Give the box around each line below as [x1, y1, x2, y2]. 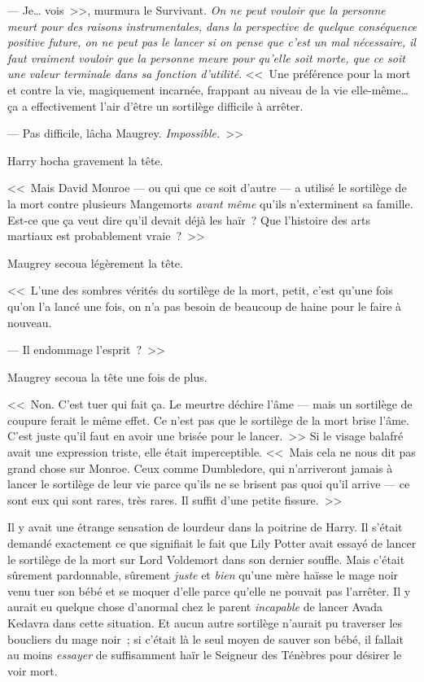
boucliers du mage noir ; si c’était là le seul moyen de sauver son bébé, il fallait [7, 630, 404, 647]
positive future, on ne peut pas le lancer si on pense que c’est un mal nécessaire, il [7, 33, 416, 50]
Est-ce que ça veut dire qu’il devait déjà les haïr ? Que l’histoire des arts [7, 211, 370, 228]
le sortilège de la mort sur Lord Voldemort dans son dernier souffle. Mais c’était [7, 550, 405, 567]
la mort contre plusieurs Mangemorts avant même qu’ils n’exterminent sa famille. [7, 195, 413, 212]
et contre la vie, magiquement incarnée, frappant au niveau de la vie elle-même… [7, 81, 409, 98]
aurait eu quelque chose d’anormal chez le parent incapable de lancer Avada [7, 598, 382, 615]
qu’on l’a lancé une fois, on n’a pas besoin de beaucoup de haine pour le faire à [7, 297, 402, 314]
